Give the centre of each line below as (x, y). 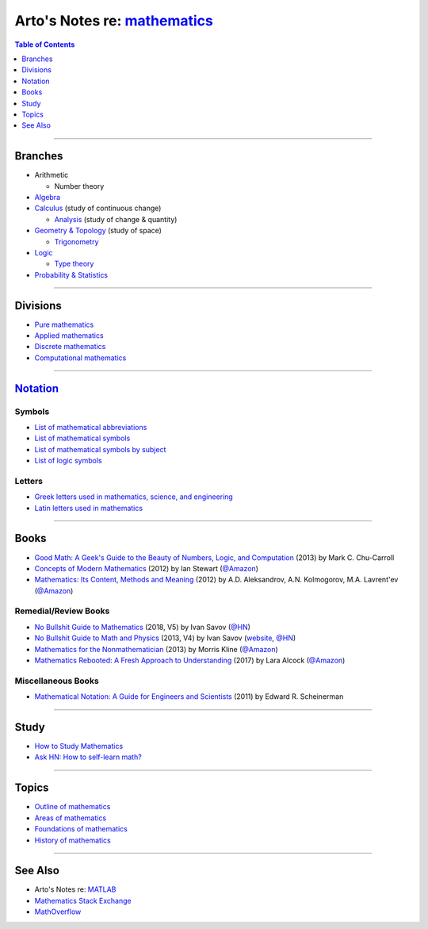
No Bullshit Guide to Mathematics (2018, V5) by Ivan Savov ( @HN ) (143, 627)
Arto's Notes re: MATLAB (75, 889)
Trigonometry (76, 241)
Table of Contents (45, 44)
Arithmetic (52, 175)
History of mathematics (73, 840)
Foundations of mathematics (81, 829)
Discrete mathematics (70, 347)
